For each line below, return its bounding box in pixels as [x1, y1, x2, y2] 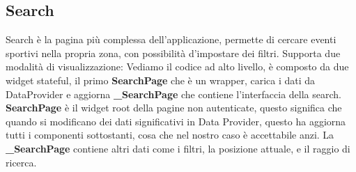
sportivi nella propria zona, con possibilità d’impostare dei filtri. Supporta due [6, 45, 341, 60]
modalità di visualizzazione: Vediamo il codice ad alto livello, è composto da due [6, 59, 349, 74]
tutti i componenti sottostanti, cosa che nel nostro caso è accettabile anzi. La [6, 127, 334, 142]
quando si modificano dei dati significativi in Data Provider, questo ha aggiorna [6, 114, 346, 128]
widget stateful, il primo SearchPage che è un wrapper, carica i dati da [6, 72, 316, 87]
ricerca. [6, 155, 37, 169]
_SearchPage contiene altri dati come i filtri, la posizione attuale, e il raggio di [6, 141, 350, 155]
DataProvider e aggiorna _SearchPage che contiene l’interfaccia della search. [6, 86, 341, 101]
